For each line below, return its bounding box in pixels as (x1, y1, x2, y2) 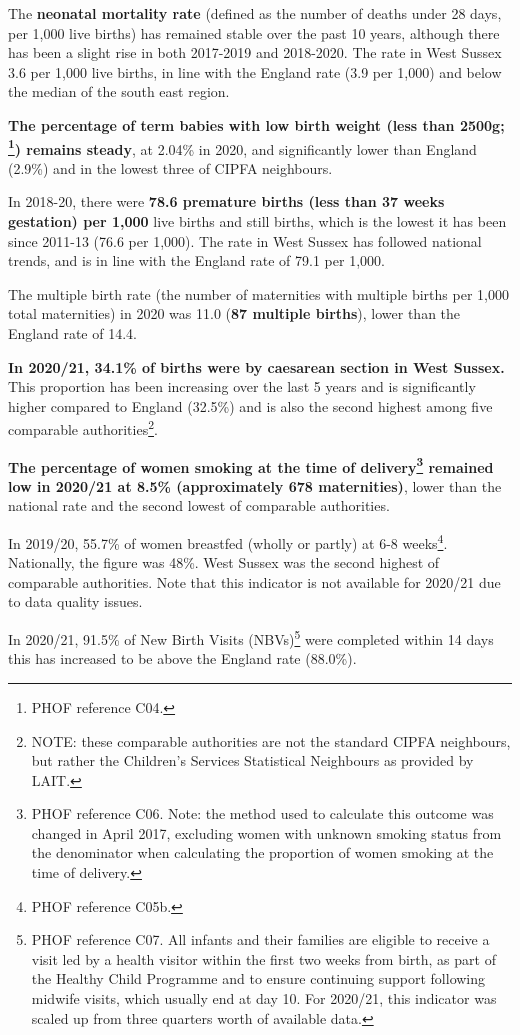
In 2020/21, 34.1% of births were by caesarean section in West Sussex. (8, 356, 505, 377)
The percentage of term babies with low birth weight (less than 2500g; (8, 114, 505, 135)
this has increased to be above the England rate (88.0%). (8, 648, 357, 669)
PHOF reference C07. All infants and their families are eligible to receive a (31, 929, 490, 950)
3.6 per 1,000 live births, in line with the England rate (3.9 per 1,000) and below (8, 61, 502, 82)
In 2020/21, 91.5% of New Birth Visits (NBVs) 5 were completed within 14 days (8, 626, 494, 649)
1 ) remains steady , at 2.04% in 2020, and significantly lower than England (8, 135, 477, 159)
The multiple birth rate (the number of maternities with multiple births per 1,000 (8, 283, 509, 304)
